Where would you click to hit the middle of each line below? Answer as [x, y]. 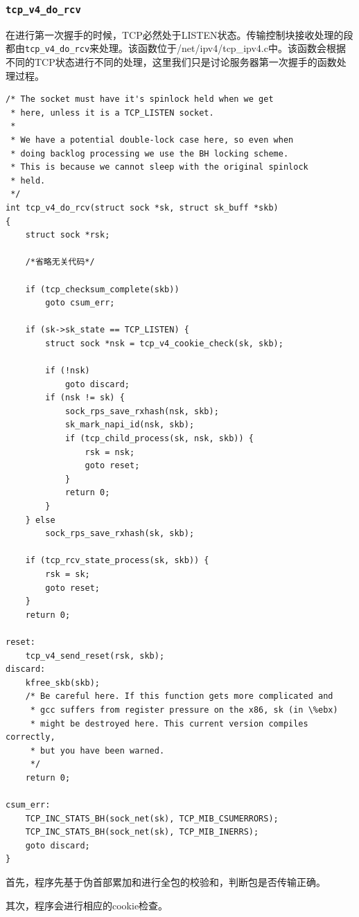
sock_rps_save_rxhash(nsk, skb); [142, 411]
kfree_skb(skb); [63, 683]
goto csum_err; [80, 303]
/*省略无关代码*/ [60, 262]
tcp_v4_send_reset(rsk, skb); [95, 656]
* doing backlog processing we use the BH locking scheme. [150, 153]
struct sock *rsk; [68, 235]
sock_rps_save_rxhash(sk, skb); [120, 534]
